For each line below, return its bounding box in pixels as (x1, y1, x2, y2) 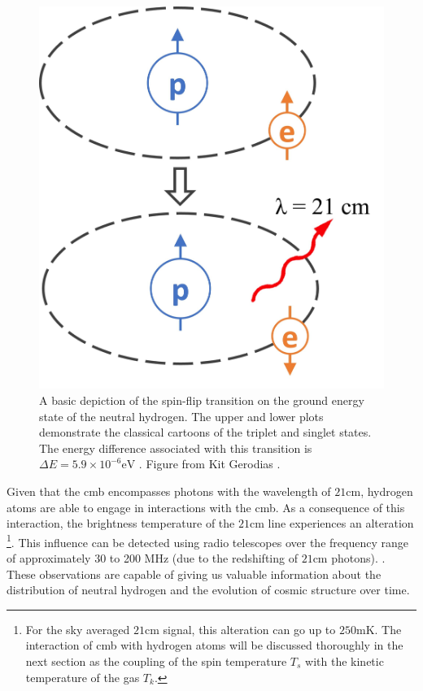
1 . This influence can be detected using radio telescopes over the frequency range (7, 531, 408, 550)
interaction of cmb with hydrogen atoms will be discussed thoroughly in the (25, 637, 403, 654)
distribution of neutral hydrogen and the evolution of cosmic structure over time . (7, 581, 410, 598)
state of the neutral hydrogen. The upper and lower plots (39, 407, 324, 424)
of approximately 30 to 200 (7, 549, 141, 566)
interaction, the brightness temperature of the (7, 515, 235, 532)
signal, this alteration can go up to (163, 620, 336, 637)
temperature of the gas (25, 668, 140, 685)
